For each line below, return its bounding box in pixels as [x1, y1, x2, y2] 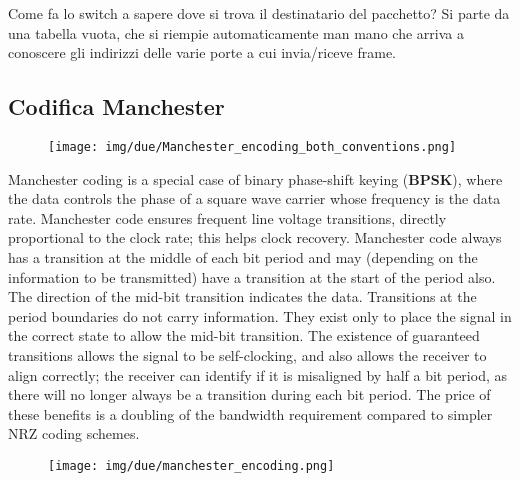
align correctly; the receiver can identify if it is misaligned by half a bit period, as [8, 364, 507, 385]
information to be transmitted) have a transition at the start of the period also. [8, 266, 496, 287]
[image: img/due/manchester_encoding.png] [48, 458, 335, 473]
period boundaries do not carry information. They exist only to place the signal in [8, 305, 512, 326]
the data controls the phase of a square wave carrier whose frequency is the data [8, 188, 501, 209]
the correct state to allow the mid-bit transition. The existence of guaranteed [8, 325, 480, 346]
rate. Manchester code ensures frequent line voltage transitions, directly [8, 207, 447, 228]
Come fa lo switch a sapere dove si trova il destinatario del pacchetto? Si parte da [8, 3, 510, 23]
